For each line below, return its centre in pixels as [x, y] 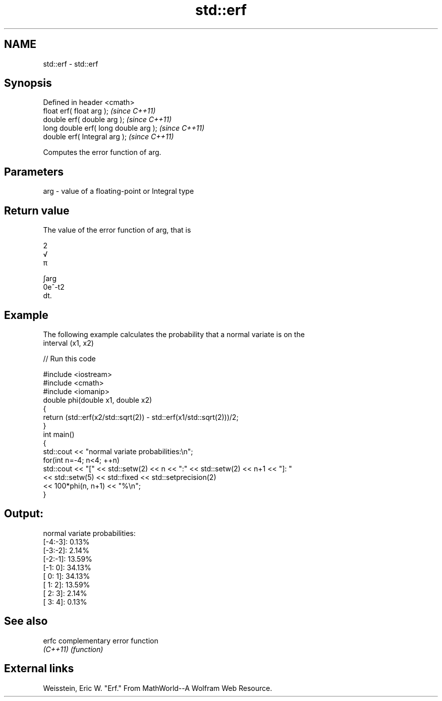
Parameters [34, 172]
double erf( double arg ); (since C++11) [107, 120]
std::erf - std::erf [71, 64]
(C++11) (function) [73, 649]
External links [39, 669]
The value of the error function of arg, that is [117, 230]
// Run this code [69, 358]
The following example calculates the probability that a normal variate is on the [174, 334]
